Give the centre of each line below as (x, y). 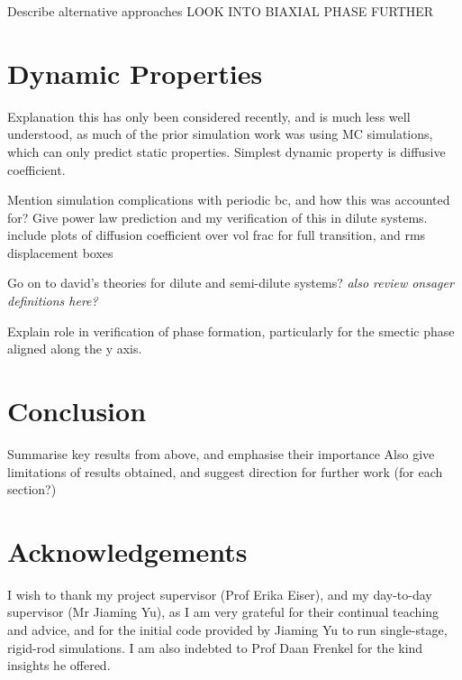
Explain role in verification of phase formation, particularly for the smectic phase (231, 331)
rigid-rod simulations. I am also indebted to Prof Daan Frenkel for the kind (215, 647)
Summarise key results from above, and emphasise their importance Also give (221, 453)
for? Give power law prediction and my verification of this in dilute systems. (217, 217)
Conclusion (77, 411)
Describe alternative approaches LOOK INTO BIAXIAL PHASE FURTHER (221, 11)
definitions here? (53, 301)
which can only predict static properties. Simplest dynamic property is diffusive (226, 151)
